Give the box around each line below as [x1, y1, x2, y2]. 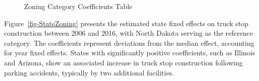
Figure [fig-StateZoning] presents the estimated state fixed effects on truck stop [4, 18, 248, 28]
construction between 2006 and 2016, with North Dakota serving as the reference [4, 28, 253, 38]
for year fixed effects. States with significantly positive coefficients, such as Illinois [4, 47, 255, 58]
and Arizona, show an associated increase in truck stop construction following [4, 57, 243, 67]
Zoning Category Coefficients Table [24, 1, 133, 11]
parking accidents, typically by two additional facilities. [4, 67, 174, 77]
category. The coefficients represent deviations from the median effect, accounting [4, 37, 254, 48]
